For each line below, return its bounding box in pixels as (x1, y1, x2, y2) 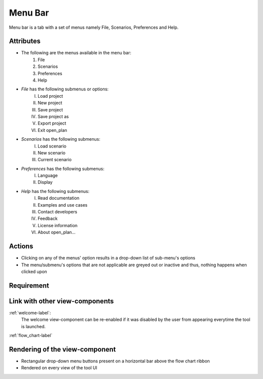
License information (38, 222, 78, 228)
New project (38, 100, 62, 106)
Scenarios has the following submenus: (21, 136, 101, 142)
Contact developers (38, 209, 77, 215)
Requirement (9, 281, 50, 290)
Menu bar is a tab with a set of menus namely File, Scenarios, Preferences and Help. (9, 24, 179, 30)
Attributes (9, 37, 41, 45)
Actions (9, 242, 34, 251)
